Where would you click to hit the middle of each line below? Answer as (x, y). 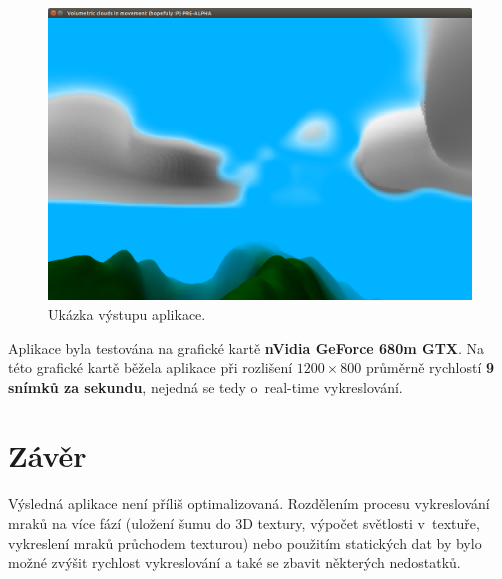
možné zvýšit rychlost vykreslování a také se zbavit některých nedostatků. (234, 562)
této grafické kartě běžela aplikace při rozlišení (150, 367)
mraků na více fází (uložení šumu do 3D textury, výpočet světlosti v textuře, (244, 523)
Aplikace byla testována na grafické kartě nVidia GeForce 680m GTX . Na (246, 347)
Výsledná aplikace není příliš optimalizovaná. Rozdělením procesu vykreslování (249, 503)
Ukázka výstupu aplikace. (127, 313)
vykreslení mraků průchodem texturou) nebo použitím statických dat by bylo (245, 542)
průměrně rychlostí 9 (430, 367)
